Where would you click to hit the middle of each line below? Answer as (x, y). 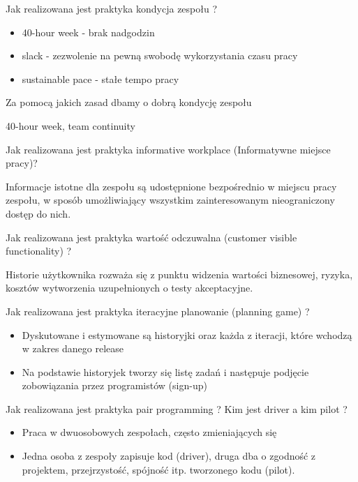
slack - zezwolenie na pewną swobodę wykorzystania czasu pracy (160, 55)
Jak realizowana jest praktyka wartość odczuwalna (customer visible (151, 237)
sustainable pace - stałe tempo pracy (100, 78)
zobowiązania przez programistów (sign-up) (114, 385)
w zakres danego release (73, 348)
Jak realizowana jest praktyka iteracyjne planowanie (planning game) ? (158, 311)
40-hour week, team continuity (70, 125)
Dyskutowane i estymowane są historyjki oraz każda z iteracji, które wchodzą (187, 334)
